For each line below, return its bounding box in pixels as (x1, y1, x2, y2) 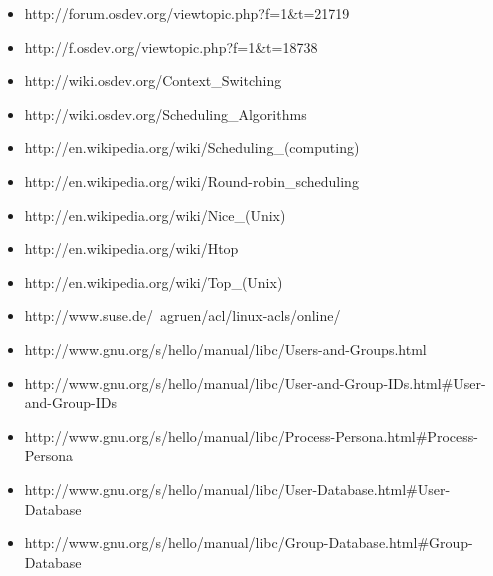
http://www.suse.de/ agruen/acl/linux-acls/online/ (24, 305, 341, 326)
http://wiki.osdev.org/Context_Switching (24, 70, 282, 91)
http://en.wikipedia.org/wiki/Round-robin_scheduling (24, 170, 359, 191)
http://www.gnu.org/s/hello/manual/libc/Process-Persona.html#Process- (24, 425, 478, 446)
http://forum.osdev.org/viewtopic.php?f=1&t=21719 (24, 3, 350, 23)
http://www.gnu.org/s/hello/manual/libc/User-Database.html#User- (24, 478, 451, 499)
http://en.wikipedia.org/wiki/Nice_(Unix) (24, 204, 286, 225)
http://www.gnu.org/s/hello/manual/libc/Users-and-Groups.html (24, 338, 427, 359)
